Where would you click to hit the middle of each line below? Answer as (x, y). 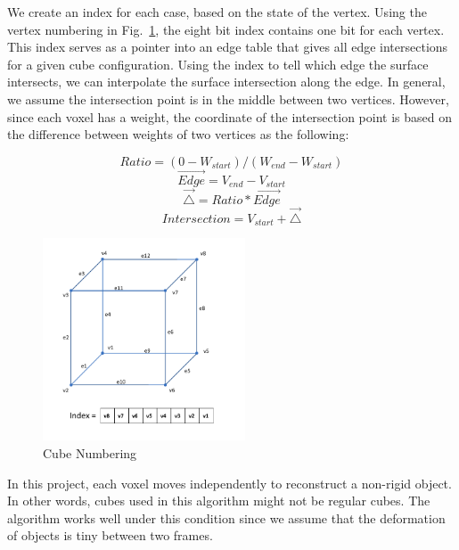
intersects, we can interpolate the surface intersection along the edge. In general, (226, 82)
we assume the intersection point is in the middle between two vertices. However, (228, 99)
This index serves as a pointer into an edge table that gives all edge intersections (228, 47)
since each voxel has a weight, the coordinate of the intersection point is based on (229, 116)
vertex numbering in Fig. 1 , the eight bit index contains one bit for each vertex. (226, 29)
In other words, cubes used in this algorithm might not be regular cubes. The (219, 501)
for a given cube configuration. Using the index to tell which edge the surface (218, 64)
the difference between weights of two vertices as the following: (178, 134)
